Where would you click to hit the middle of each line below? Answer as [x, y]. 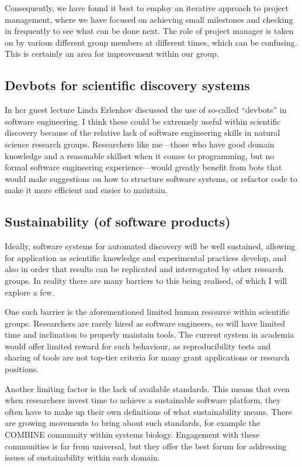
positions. [22, 369]
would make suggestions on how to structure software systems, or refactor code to [151, 178]
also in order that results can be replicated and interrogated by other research [144, 269]
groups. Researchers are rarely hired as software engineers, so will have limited [145, 323]
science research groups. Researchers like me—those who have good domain [140, 144]
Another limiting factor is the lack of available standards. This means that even [147, 388]
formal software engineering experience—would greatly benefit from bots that [143, 167]
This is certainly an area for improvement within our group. [112, 54]
